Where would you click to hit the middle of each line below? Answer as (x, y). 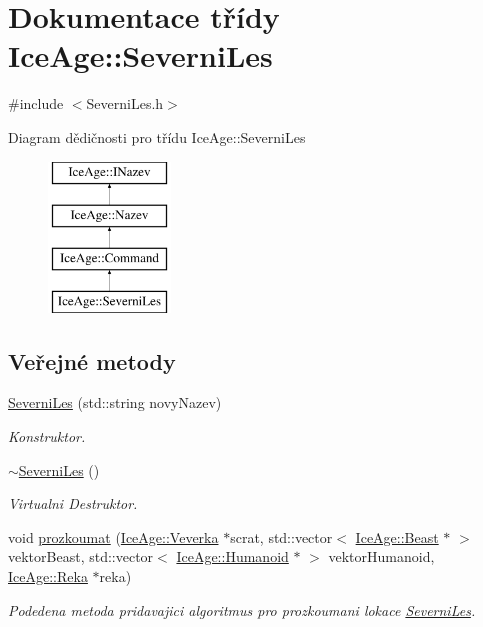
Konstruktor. (47, 436)
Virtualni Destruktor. (73, 503)
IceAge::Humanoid (232, 556)
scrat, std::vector (281, 536)
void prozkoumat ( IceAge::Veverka (113, 536)
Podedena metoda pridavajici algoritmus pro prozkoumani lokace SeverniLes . (242, 609)
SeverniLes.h (125, 103)
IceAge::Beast (397, 536)
